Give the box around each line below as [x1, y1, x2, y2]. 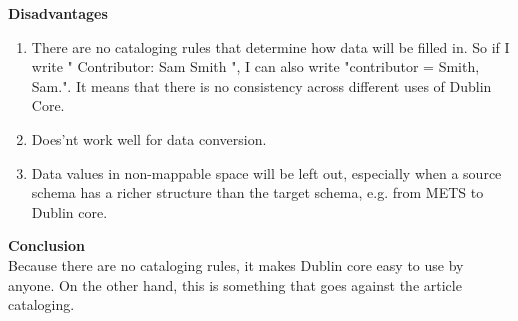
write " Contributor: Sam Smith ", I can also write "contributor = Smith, [31, 56, 480, 77]
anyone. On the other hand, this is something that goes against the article [8, 274, 462, 295]
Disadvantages [8, 3, 108, 23]
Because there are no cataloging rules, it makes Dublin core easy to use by [8, 254, 464, 275]
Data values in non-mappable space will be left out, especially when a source [31, 162, 502, 183]
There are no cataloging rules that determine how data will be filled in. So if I [31, 36, 510, 57]
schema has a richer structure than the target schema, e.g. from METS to [31, 182, 484, 203]
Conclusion [8, 235, 86, 256]
